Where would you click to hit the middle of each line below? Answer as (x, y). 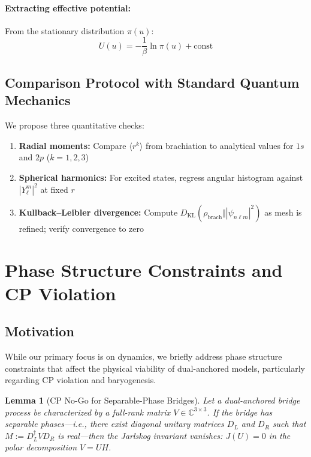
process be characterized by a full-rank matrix (88, 412)
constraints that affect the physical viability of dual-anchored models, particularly (155, 368)
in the (280, 435)
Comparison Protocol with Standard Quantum (152, 82)
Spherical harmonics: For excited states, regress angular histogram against (161, 177)
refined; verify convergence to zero (81, 228)
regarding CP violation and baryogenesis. (81, 380)
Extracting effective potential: (68, 8)
